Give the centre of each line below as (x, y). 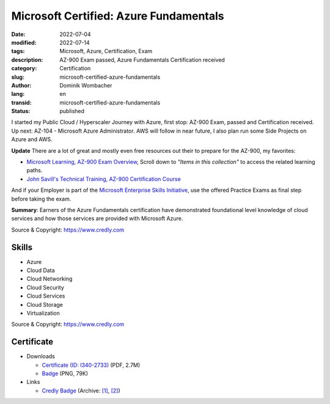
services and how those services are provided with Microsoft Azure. (97, 219)
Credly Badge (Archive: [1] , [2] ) (81, 391)
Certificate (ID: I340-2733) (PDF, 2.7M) (91, 365)
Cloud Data (41, 270)
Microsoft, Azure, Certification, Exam (106, 51)
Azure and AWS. (32, 139)
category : (24, 68)
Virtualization (43, 313)
